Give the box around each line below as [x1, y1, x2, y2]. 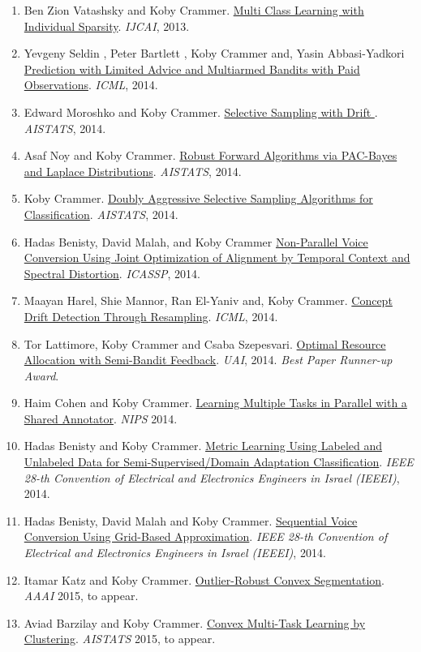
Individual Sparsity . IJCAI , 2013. [24, 17, 190, 34]
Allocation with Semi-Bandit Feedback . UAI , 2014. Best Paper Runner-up [24, 351, 393, 368]
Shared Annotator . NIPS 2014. [24, 410, 178, 427]
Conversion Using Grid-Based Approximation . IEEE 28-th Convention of [24, 528, 388, 545]
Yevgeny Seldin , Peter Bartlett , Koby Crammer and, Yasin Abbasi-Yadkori [24, 45, 405, 62]
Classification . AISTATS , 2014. [24, 205, 178, 222]
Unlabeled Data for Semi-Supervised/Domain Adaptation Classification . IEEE [24, 453, 414, 470]
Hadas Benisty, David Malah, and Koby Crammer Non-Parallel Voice [24, 233, 368, 250]
